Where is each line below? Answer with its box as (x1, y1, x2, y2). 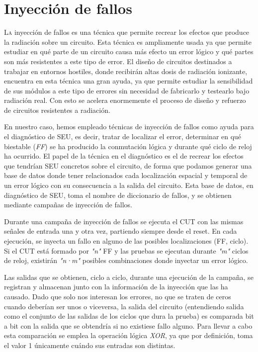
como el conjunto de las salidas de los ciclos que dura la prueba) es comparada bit (4, 311, 254, 321)
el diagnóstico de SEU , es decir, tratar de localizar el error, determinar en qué (4, 131, 242, 142)
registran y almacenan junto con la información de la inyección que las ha (4, 281, 228, 292)
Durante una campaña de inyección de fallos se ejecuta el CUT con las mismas (4, 216, 244, 226)
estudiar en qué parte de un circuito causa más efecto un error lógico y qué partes (4, 46, 254, 57)
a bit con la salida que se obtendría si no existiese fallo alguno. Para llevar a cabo (4, 320, 253, 331)
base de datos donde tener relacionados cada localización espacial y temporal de (4, 170, 248, 180)
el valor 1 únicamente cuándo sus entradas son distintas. (4, 340, 175, 350)
